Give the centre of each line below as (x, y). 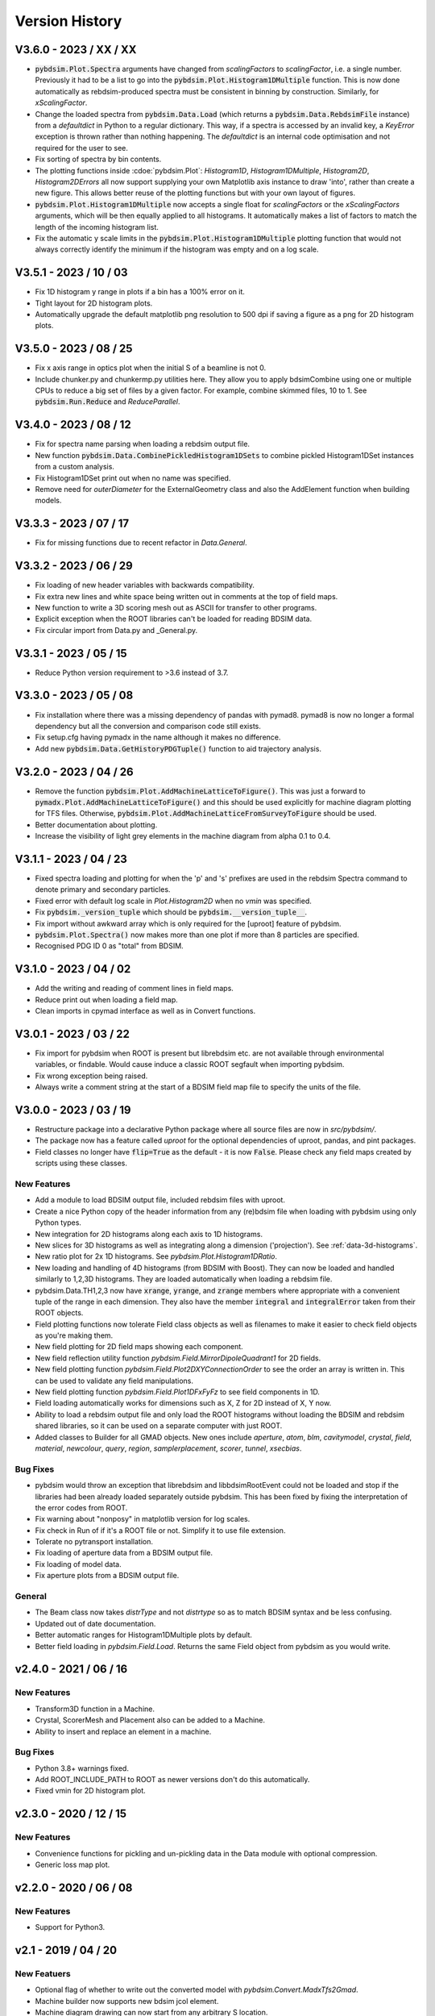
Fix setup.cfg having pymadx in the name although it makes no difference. (158, 737)
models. (48, 501)
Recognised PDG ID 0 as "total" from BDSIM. (110, 946)
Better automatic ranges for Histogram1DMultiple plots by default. (144, 1635)
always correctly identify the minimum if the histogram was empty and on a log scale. (177, 249)
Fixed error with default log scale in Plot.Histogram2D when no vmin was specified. (173, 901)
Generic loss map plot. (72, 1864)
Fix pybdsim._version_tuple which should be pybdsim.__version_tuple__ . (171, 912)
